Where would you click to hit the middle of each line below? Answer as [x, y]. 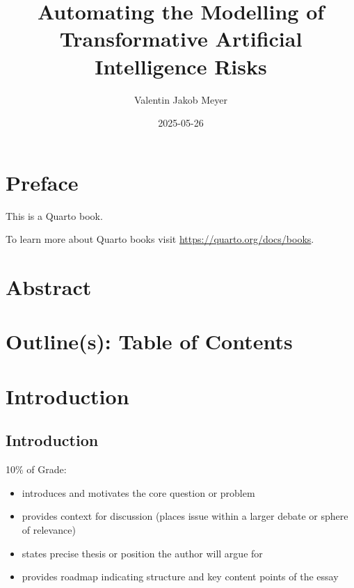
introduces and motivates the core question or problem [138, 492]
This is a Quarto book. [54, 215]
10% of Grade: [36, 469]
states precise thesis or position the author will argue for [142, 553]
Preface [42, 182]
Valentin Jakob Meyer [181, 99]
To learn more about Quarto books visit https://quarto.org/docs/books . [160, 239]
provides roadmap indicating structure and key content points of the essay [180, 577]
